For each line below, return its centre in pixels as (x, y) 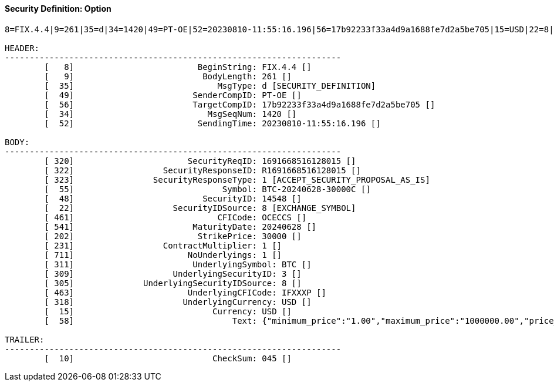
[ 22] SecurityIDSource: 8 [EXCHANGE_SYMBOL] (200, 208)
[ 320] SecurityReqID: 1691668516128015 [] (200, 161)
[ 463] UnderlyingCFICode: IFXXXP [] (185, 292)
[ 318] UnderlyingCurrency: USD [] (178, 302)
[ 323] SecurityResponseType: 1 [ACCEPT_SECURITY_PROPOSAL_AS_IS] (237, 179)
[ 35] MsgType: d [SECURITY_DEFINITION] (210, 85)
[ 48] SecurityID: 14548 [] (173, 198)
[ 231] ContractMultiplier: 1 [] (163, 245)
